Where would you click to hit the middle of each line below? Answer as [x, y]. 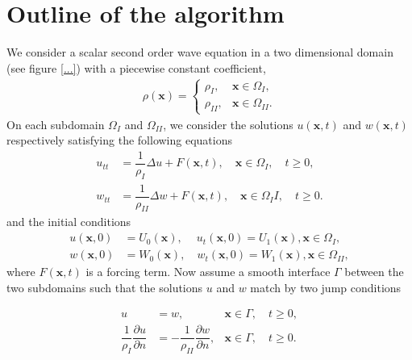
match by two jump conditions [326, 287]
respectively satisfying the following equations [119, 140]
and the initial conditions [69, 222]
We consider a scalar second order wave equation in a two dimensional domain [200, 52]
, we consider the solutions [228, 124]
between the [374, 272]
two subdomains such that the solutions [105, 287]
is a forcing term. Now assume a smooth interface [208, 272]
